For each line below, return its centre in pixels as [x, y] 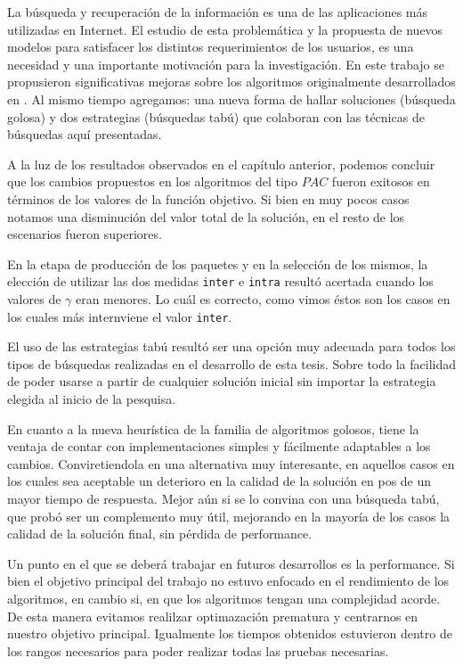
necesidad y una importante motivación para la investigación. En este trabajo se [226, 64]
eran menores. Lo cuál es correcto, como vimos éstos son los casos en [263, 298]
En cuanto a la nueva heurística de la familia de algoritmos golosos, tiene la [213, 428]
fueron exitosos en [381, 181]
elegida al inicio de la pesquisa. [92, 399]
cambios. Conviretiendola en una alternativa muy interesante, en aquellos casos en [231, 463]
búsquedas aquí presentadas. [85, 134]
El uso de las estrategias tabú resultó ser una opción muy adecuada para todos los [231, 346]
